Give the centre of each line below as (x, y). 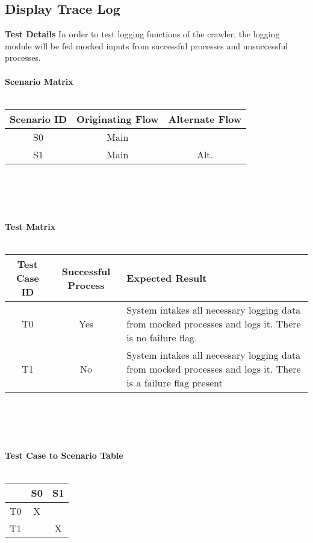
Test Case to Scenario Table (64, 455)
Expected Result (167, 278)
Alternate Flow (205, 119)
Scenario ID (39, 119)
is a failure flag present (175, 383)
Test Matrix (30, 227)
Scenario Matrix (39, 81)
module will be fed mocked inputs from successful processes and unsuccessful (147, 45)
